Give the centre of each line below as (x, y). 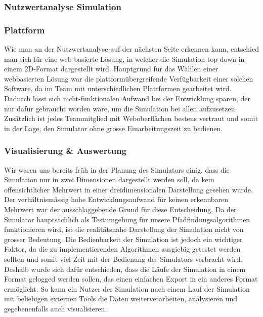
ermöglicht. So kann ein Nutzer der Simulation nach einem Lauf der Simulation (127, 288)
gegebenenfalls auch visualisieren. (56, 308)
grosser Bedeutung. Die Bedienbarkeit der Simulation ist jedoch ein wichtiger (123, 239)
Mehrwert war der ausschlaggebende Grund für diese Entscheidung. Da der (120, 209)
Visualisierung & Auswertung (65, 151)
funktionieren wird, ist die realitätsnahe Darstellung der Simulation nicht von (124, 229)
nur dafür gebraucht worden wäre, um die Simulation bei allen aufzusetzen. (121, 108)
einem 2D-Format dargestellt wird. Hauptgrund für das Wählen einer (111, 69)
